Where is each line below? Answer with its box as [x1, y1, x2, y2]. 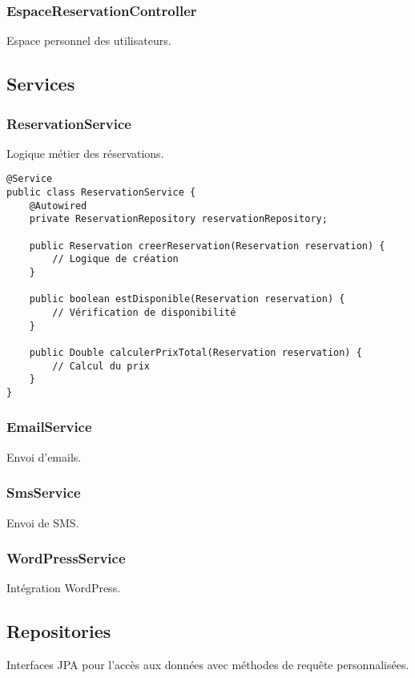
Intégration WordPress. [6, 579, 121, 596]
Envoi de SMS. [6, 514, 79, 531]
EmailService [6, 417, 92, 437]
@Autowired [29, 200, 87, 212]
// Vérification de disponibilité [52, 306, 236, 318]
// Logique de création [52, 253, 179, 265]
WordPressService [6, 548, 126, 568]
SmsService [6, 482, 81, 502]
